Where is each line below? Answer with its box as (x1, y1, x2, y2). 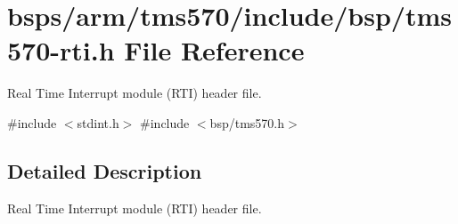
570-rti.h (7, 32, 115, 68)
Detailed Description (7, 156, 202, 184)
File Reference (124, 32, 305, 68)
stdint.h (77, 113, 119, 132)
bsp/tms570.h (209, 113, 284, 132)
